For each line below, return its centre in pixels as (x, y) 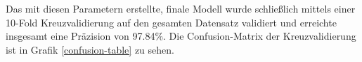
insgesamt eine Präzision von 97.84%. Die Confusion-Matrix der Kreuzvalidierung (181, 36)
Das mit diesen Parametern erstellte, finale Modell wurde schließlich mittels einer (181, 8)
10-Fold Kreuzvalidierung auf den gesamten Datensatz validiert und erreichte (171, 22)
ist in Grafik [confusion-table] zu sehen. (90, 49)
